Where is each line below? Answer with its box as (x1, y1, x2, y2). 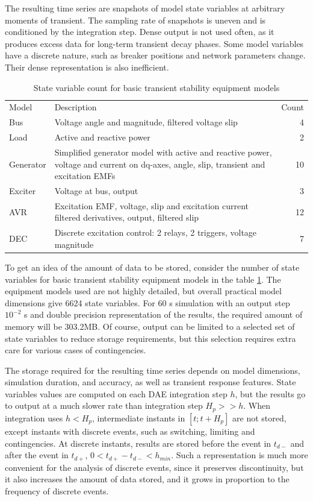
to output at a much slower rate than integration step (5, 399, 203, 412)
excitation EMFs (54, 169, 116, 182)
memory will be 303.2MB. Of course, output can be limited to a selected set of (5, 320, 295, 332)
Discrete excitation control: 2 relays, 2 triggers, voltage (54, 226, 257, 239)
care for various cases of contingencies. (5, 344, 146, 356)
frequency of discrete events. (5, 484, 109, 497)
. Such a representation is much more (171, 449, 308, 461)
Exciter (9, 184, 36, 197)
